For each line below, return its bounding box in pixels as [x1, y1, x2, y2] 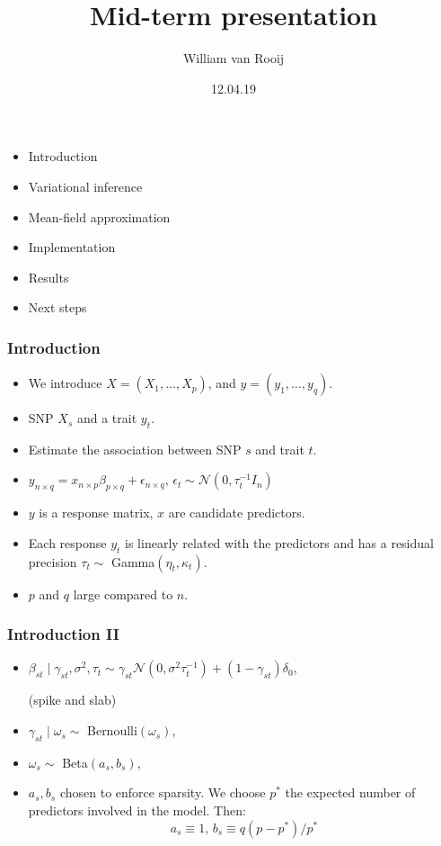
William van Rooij [182, 49, 285, 67]
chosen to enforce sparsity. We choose [59, 783, 266, 802]
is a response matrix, [39, 503, 154, 522]
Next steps [28, 298, 87, 317]
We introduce [28, 373, 102, 392]
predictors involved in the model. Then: [28, 801, 246, 820]
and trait [255, 439, 304, 458]
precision [28, 552, 77, 571]
